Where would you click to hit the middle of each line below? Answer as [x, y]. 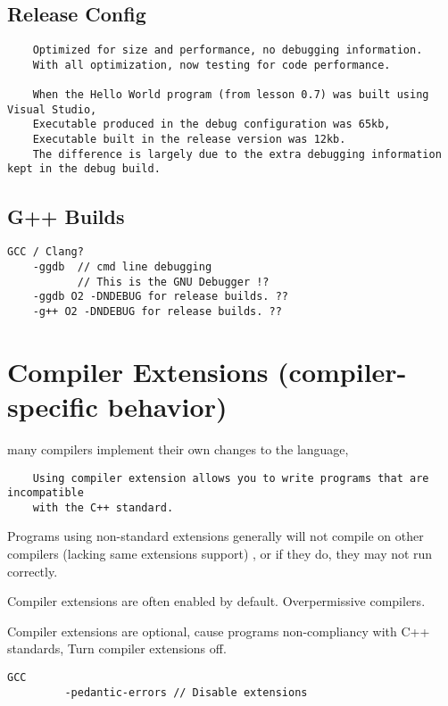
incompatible [46, 493]
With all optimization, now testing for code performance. [212, 65]
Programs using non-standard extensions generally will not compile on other [216, 536]
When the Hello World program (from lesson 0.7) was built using [231, 95]
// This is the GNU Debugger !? [173, 282]
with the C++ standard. [103, 507]
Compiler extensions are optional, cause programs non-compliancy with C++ [219, 631]
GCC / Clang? [46, 252]
